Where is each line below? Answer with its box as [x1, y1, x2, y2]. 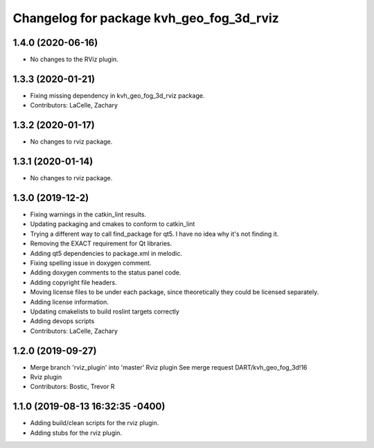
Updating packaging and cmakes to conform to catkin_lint [30, 220, 195, 228]
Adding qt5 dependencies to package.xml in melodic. [30, 249, 183, 257]
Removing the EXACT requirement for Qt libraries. [30, 239, 172, 248]
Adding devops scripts [30, 317, 95, 325]
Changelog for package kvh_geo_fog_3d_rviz [12, 10, 280, 26]
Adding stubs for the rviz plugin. [30, 429, 123, 437]
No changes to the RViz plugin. [30, 55, 119, 64]
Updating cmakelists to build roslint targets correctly [30, 307, 180, 316]
